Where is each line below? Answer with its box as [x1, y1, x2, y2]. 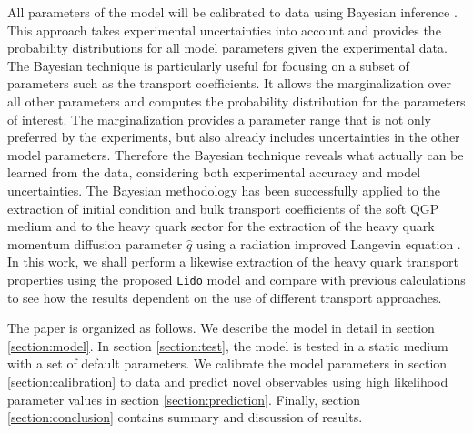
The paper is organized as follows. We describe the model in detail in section [7, 318, 435, 337]
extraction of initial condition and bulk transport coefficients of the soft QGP [7, 198, 439, 217]
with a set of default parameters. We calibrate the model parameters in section [7, 354, 448, 373]
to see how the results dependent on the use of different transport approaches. [7, 287, 442, 307]
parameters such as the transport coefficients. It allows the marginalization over [7, 74, 451, 93]
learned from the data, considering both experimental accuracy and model [7, 163, 421, 182]
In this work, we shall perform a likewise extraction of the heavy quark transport [7, 252, 459, 271]
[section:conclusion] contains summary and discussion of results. [7, 408, 363, 427]
